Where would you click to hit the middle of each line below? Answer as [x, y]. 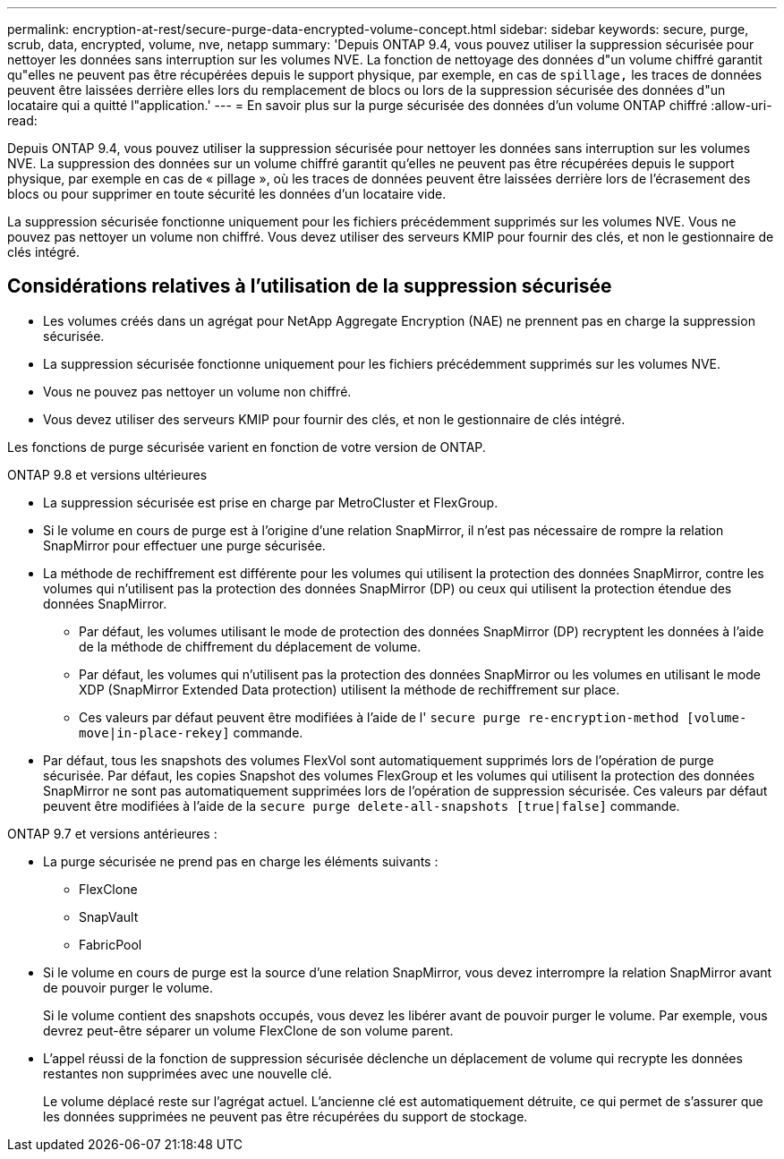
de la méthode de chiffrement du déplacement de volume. [250, 646]
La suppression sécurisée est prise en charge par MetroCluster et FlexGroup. [271, 502]
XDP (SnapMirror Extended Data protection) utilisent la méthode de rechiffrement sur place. [349, 689]
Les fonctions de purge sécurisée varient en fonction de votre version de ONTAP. [247, 447]
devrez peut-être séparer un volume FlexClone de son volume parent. [248, 1030]
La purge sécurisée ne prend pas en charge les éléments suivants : [241, 861]
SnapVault [109, 916]
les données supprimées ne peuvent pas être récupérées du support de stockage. [285, 1116]
